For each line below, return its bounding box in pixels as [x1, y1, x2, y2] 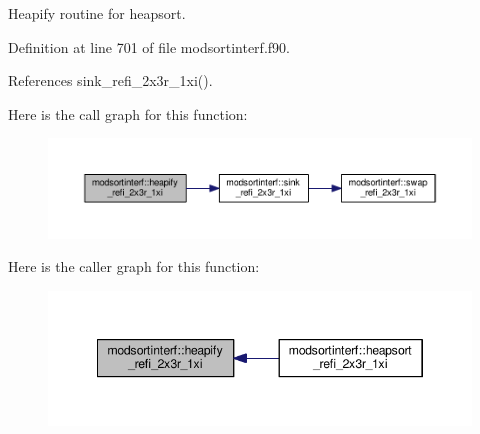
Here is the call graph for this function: [8, 103, 248, 124]
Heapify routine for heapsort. [8, 3, 186, 23]
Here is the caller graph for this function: [8, 256, 260, 277]
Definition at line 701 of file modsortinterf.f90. [8, 36, 290, 57]
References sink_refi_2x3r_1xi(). [8, 70, 213, 91]
